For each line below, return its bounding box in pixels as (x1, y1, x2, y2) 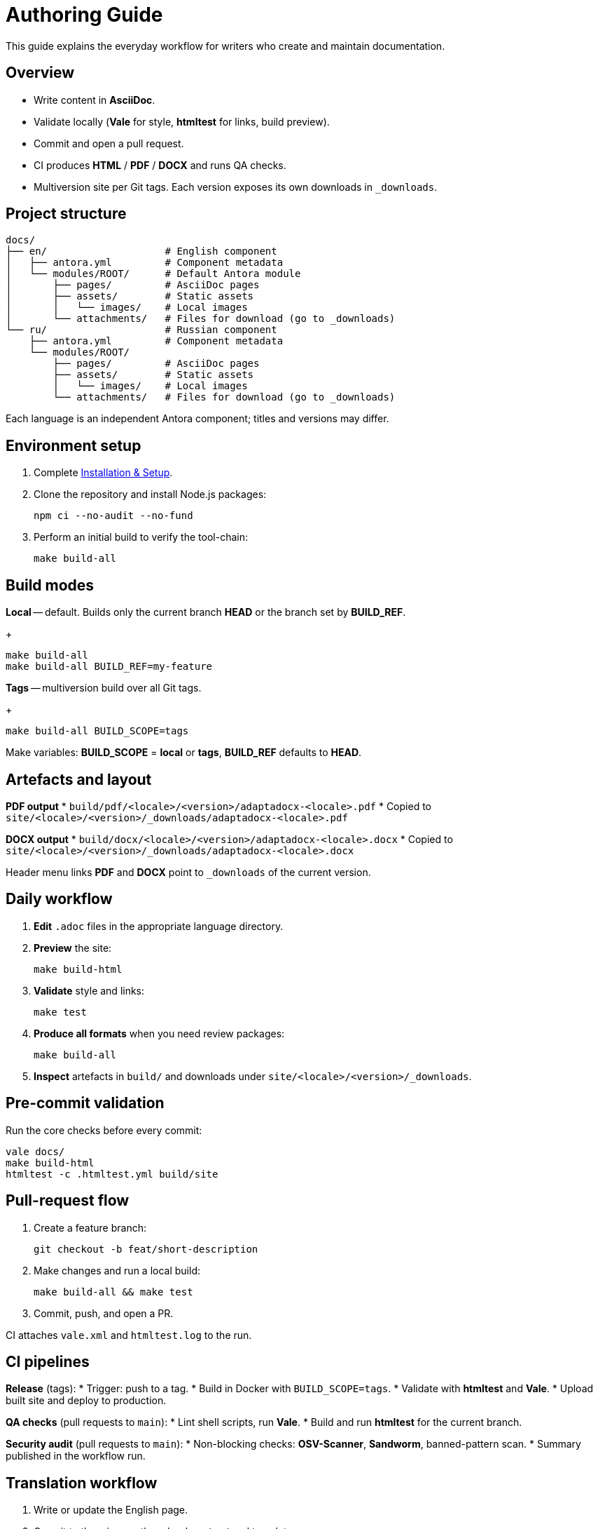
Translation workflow (6, 1474, 158, 1492)
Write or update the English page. (34, 1504, 188, 1516)
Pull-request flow (6, 1192, 130, 1210)
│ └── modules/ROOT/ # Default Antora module (6, 268, 301, 280)
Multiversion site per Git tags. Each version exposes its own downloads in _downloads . (34, 180, 438, 193)
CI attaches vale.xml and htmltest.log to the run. (6, 1328, 252, 1341)
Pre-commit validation (6, 1094, 165, 1112)
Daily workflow (6, 890, 113, 908)
